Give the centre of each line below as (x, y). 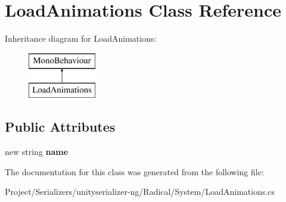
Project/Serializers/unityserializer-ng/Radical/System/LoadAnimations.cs (140, 192)
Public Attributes (60, 127)
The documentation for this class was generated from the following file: (134, 171)
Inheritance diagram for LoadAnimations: (81, 38)
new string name (37, 152)
